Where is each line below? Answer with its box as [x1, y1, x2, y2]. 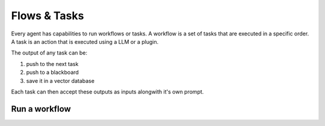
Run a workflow [11, 104, 72, 114]
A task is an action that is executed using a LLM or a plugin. [11, 38, 159, 45]
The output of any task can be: [11, 49, 87, 56]
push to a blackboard [26, 69, 79, 76]
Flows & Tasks [11, 9, 84, 22]
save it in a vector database [26, 77, 94, 84]
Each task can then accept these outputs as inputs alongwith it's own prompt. [11, 88, 204, 95]
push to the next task [26, 60, 79, 67]
